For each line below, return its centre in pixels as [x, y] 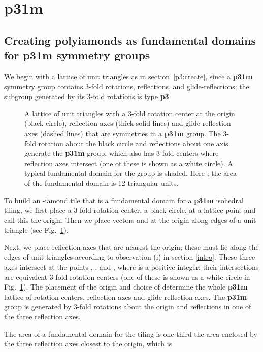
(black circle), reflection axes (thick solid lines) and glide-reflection [128, 123]
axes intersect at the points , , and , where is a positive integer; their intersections [131, 267]
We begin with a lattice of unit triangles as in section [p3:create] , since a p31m [128, 76]
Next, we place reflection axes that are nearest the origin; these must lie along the [131, 247]
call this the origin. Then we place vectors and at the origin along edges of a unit [130, 220]
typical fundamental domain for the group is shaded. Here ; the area [130, 173]
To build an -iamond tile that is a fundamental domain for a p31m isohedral [124, 200]
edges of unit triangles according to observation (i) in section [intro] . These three [130, 257]
